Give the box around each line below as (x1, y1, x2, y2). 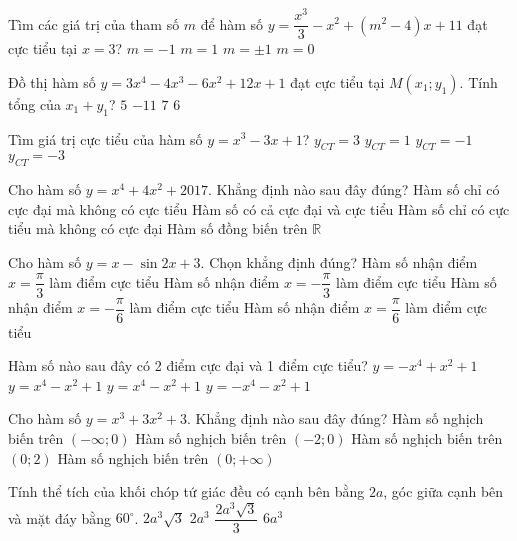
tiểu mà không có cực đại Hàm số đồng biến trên (8, 218, 308, 239)
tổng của (8, 93, 61, 114)
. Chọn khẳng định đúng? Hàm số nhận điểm (200, 251, 478, 272)
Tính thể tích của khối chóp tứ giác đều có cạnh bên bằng (8, 481, 365, 502)
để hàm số (200, 13, 264, 34)
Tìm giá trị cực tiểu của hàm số (8, 128, 203, 149)
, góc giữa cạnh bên (383, 481, 504, 502)
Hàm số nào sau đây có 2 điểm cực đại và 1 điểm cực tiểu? (8, 355, 368, 376)
